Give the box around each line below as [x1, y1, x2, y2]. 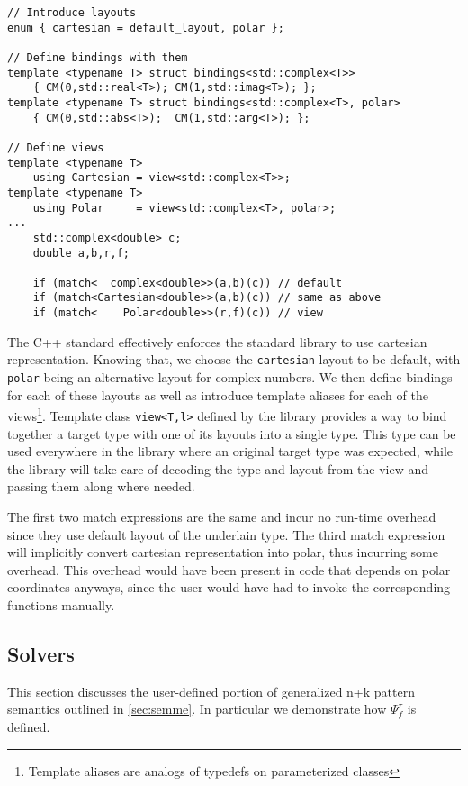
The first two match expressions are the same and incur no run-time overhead [7, 507, 436, 526]
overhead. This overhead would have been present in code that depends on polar [7, 560, 451, 579]
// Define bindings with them [7, 50, 188, 64]
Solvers [7, 639, 75, 667]
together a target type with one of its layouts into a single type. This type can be [7, 424, 456, 443]
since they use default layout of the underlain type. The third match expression [7, 525, 445, 544]
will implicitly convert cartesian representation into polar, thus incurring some [7, 543, 438, 562]
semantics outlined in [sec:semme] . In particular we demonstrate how [7, 699, 387, 718]
